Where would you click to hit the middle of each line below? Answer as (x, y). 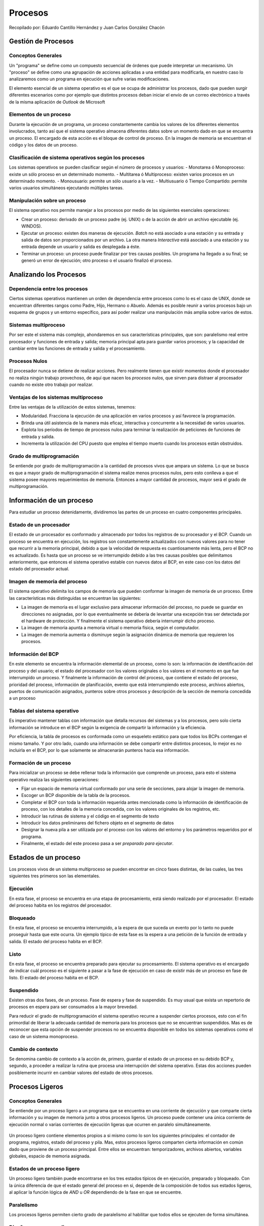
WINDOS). (32, 226)
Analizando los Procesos (48, 274)
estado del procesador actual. (39, 569)
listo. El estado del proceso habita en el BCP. (54, 977)
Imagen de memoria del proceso (48, 582)
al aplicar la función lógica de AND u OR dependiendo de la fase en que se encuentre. (96, 1192)
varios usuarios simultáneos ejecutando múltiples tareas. (66, 188)
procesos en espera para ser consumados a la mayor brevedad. (73, 1007)
